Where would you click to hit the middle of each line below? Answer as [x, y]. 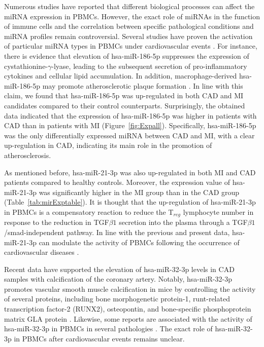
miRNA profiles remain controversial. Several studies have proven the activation [128, 36]
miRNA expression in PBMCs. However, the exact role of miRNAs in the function [132, 16]
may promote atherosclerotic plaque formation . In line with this [143, 85]
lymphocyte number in [218, 211]
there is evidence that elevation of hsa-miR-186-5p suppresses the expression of [127, 55]
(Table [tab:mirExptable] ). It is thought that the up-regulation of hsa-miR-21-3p [130, 202]
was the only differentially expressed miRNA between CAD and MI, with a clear [129, 135]
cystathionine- [26, 66]
